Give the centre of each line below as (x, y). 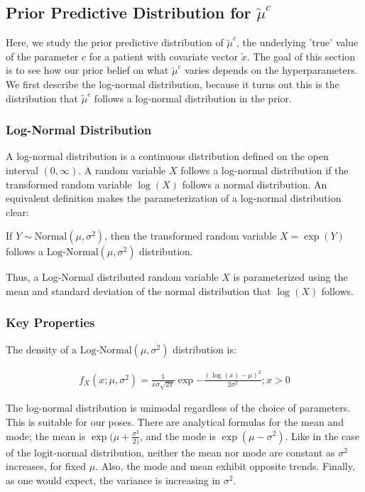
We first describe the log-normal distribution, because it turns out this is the (173, 84)
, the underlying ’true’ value (297, 42)
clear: (17, 212)
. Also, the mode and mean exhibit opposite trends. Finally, (225, 466)
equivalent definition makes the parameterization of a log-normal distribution (174, 198)
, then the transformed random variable (191, 236)
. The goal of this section (301, 56)
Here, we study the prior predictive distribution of (115, 42)
